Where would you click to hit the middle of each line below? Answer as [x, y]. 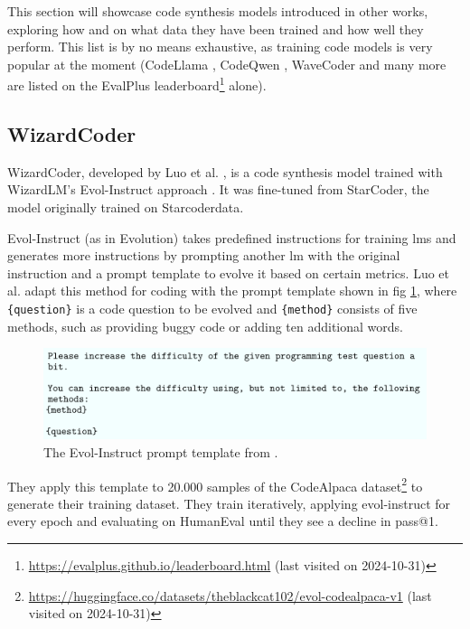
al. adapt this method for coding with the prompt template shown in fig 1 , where [232, 291]
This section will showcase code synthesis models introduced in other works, [218, 11]
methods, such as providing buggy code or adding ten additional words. [205, 326]
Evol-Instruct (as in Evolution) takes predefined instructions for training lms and [232, 237]
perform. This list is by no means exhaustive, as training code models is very [220, 47]
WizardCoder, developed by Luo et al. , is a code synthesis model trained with [225, 171]
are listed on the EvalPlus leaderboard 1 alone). [137, 84]
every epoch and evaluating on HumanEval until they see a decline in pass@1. [223, 521]
